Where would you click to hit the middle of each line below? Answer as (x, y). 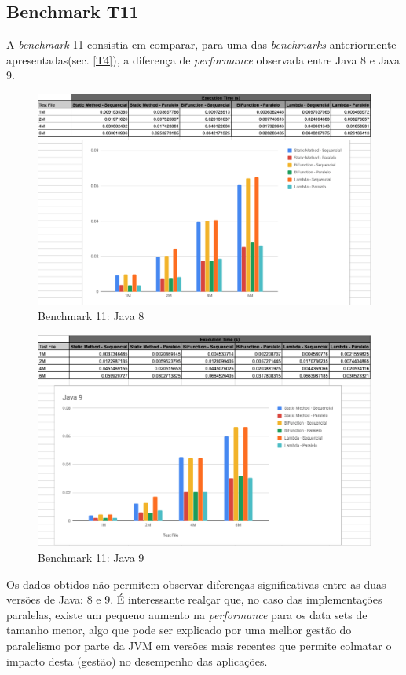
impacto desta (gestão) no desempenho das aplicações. (137, 660)
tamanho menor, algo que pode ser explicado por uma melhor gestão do (179, 630)
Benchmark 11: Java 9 (91, 558)
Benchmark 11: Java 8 (91, 316)
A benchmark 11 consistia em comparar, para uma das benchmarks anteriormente (201, 44)
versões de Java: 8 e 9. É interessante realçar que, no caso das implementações (194, 599)
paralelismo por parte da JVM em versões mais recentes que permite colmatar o (199, 645)
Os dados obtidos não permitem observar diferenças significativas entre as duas (196, 584)
